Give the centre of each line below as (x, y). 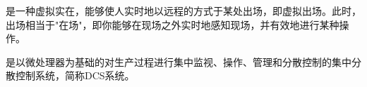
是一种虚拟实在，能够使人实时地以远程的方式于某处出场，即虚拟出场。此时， (183, 11)
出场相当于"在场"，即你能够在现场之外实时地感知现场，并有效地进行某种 (173, 24)
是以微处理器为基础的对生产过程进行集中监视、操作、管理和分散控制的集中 (179, 61)
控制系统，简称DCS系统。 (75, 75)
